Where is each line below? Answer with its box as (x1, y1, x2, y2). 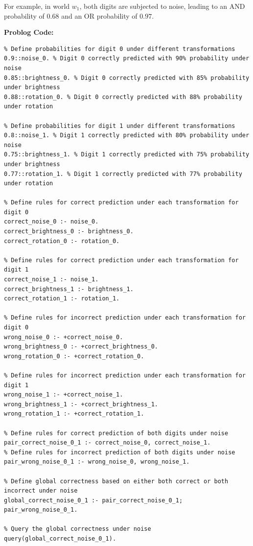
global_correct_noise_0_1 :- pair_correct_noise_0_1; (4, 496, 183, 504)
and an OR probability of (61, 10, 138, 21)
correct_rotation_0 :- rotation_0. (4, 237, 120, 245)
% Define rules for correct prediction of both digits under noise (4, 429, 229, 437)
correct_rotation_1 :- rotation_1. (4, 295, 120, 302)
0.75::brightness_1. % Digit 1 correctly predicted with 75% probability (4, 151, 250, 158)
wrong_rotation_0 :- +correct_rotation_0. (4, 352, 144, 360)
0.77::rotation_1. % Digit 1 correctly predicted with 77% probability (4, 170, 242, 177)
